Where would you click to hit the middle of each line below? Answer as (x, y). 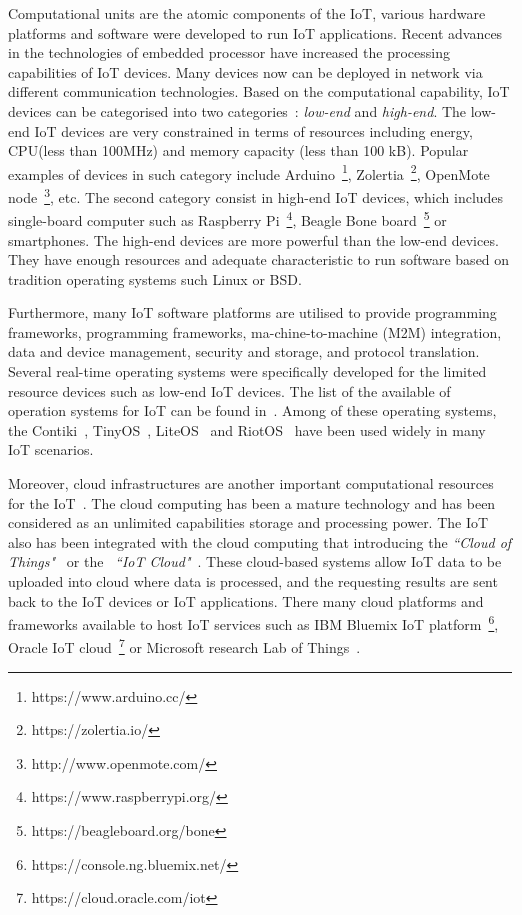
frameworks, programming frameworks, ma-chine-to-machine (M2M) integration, (255, 331)
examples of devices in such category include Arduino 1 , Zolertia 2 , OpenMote (249, 172)
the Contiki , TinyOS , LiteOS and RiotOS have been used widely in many (247, 429)
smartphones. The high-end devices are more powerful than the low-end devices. (253, 239)
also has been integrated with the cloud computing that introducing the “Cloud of (260, 541)
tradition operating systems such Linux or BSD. (155, 278)
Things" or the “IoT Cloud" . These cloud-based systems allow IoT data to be (255, 561)
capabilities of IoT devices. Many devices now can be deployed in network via (245, 71)
